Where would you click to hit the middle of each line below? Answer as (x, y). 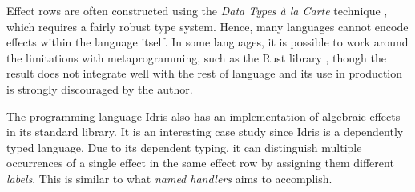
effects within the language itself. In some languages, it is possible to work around (207, 42)
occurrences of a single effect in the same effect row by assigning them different (200, 163)
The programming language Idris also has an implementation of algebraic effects (203, 116)
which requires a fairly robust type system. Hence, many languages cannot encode (207, 26)
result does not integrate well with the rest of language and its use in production (205, 73)
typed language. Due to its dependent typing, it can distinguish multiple (184, 147)
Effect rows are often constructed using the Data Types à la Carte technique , (197, 10)
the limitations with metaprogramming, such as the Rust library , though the (196, 57)
